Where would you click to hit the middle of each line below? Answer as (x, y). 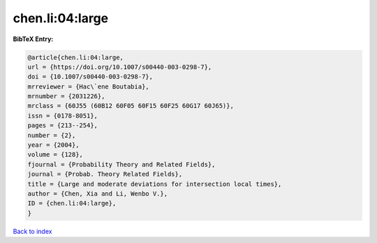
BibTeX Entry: (33, 39)
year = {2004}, (53, 145)
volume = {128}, (56, 155)
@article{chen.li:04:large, (75, 57)
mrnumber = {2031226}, (66, 96)
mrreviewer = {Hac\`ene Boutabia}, (88, 86)
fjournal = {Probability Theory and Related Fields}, (121, 164)
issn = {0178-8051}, (62, 116)
